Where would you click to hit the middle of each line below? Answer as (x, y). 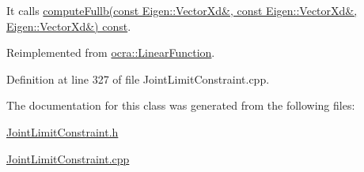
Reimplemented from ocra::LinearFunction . (111, 52)
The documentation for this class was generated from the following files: (181, 105)
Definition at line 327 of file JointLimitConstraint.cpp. (138, 79)
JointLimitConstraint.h (63, 131)
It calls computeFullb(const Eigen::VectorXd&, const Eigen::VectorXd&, (182, 10)
